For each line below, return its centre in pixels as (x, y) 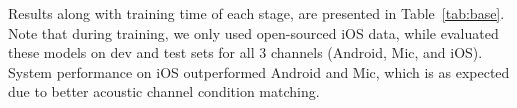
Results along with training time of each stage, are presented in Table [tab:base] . (256, 13)
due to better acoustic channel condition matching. (164, 91)
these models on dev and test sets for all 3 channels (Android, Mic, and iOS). (245, 52)
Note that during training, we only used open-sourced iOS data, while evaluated (253, 32)
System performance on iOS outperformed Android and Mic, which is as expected (259, 71)
